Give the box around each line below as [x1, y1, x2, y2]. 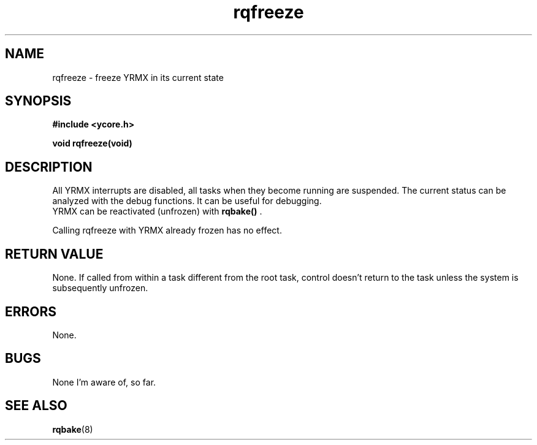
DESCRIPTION [5, 159, 93, 175]
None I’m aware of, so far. [52, 376, 156, 387]
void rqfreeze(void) [52, 138, 132, 149]
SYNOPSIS [5, 93, 72, 109]
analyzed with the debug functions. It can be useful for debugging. [52, 196, 322, 207]
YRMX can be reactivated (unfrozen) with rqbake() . [52, 206, 262, 217]
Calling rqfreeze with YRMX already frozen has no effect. [52, 225, 282, 236]
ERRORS [5, 303, 57, 319]
